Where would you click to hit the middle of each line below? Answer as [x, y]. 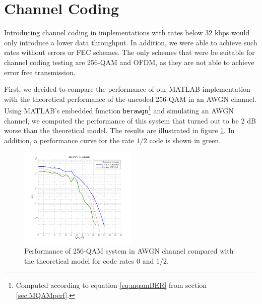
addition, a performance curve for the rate [69, 140]
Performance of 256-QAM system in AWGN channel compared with [129, 250]
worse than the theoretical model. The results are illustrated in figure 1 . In [119, 130]
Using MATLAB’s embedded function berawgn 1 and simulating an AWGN [119, 110]
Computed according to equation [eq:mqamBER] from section [111, 285]
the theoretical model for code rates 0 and [89, 260]
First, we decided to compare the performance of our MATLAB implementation [127, 89]
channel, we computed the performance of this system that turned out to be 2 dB [130, 120]
